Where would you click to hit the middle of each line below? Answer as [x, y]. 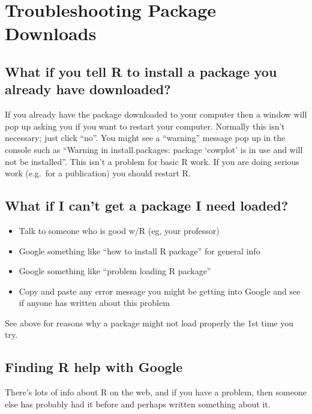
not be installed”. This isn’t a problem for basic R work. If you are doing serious [152, 161]
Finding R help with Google [94, 367]
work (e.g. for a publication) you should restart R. [98, 173]
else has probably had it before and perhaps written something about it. [138, 403]
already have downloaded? [88, 89]
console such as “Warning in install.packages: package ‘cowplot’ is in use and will [154, 149]
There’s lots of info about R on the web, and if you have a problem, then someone [156, 392]
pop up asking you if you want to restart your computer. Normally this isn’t [145, 126]
